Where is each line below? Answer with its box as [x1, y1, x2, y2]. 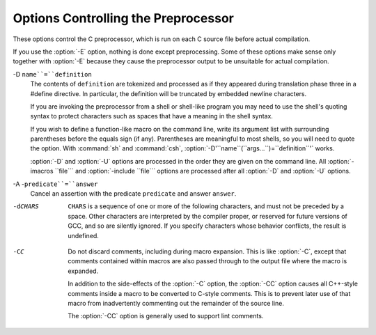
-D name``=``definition [13, 70, 92, 78]
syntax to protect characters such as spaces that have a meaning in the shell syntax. [30, 112, 273, 120]
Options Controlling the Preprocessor [13, 10, 235, 26]
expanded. [68, 267, 99, 275]
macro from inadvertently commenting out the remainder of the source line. [68, 299, 285, 307]
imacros [30, 167, 54, 176]
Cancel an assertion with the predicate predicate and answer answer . [30, 189, 237, 198]
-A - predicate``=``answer [13, 180, 98, 188]
